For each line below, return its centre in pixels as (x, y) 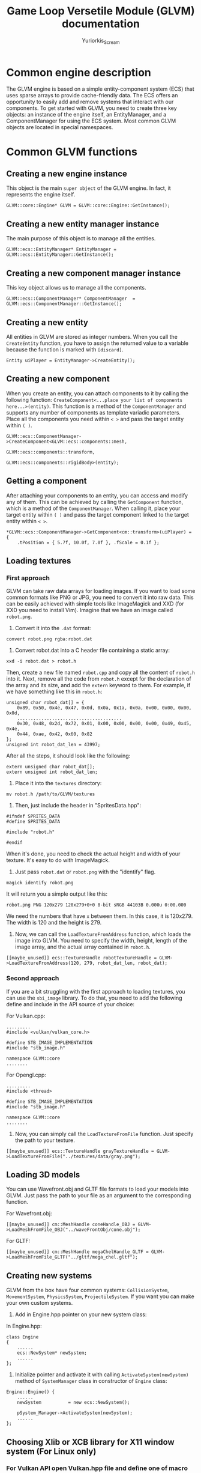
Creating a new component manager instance (94, 273)
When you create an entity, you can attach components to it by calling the (97, 393)
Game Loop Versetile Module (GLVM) (101, 11)
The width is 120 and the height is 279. (54, 923)
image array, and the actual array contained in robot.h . (83, 947)
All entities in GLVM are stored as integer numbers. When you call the (92, 336)
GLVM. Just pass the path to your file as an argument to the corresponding (99, 1195)
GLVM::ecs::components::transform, (51, 452)
